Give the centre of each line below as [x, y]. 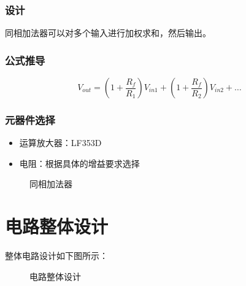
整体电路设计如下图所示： [56, 256]
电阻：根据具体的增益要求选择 [79, 163]
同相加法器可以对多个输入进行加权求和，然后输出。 [108, 33]
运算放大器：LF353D [60, 143]
